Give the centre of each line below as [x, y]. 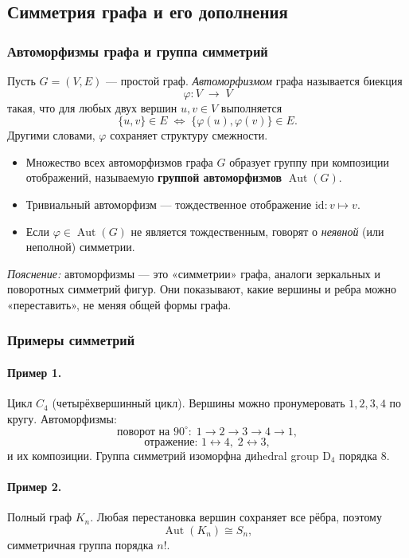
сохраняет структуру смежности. [189, 135]
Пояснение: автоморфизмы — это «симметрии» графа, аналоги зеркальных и [194, 273]
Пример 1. [35, 372]
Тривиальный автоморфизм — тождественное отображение [169, 204]
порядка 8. [364, 455]
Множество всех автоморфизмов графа [119, 161]
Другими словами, [51, 135]
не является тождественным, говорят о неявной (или [257, 231]
